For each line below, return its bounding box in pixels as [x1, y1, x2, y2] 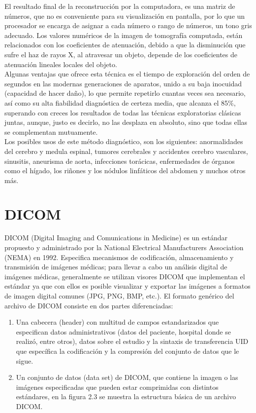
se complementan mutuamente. [4, 126, 98, 137]
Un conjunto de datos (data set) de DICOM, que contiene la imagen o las [16, 372, 238, 382]
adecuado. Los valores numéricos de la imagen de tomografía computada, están [4, 30, 243, 40]
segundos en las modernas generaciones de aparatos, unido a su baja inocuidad [4, 78, 242, 88]
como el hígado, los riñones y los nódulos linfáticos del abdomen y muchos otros [4, 165, 246, 176]
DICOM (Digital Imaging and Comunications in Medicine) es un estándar [4, 232, 227, 243]
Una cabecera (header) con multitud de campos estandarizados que [16, 317, 219, 327]
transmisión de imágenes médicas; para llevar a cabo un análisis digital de [4, 262, 227, 272]
